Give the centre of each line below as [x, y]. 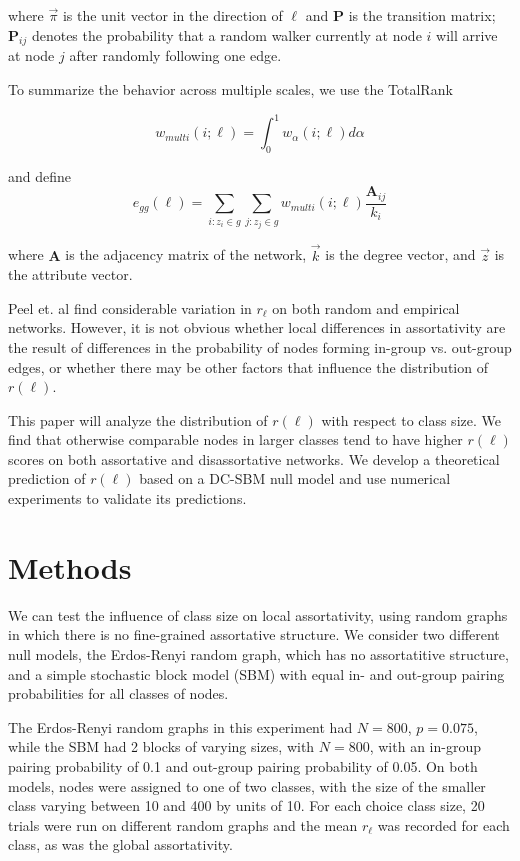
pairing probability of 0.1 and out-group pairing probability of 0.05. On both [243, 765]
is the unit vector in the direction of [172, 15]
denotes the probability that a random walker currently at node [226, 34]
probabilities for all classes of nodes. [118, 693]
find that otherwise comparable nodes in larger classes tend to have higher [235, 439]
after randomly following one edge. [175, 55]
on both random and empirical [366, 307]
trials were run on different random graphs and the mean [183, 824]
